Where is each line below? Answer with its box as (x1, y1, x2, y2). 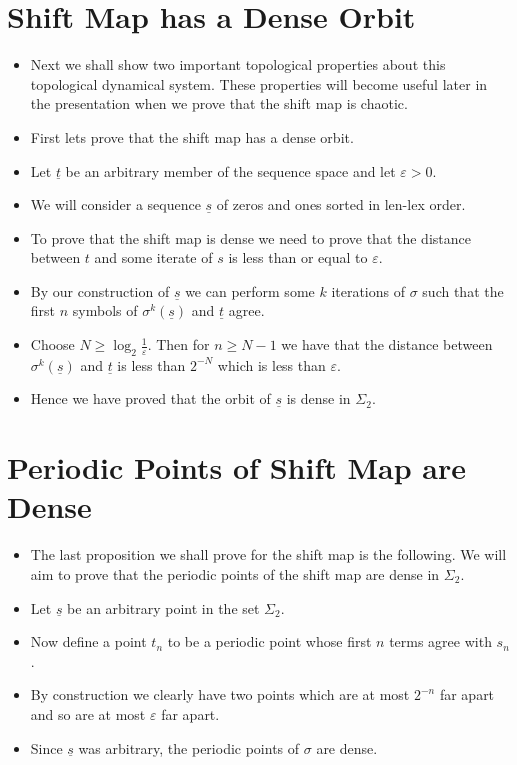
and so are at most (30, 703, 146, 724)
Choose (30, 334, 75, 355)
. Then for (147, 334, 210, 355)
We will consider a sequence (30, 194, 201, 215)
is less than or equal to (228, 247, 368, 268)
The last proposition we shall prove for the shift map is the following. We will (30, 544, 507, 565)
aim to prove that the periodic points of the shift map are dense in (30, 563, 440, 584)
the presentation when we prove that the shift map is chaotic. (30, 93, 408, 114)
